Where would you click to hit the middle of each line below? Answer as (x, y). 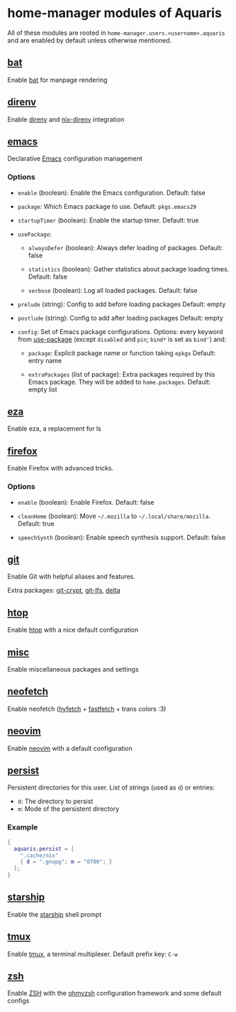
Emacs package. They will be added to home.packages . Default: (119, 382)
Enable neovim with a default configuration (70, 748)
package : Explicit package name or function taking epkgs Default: (122, 352)
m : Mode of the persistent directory (68, 809)
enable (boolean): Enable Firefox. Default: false (86, 502)
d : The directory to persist (55, 802)
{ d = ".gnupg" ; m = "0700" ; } (66, 862)
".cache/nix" (39, 855)
